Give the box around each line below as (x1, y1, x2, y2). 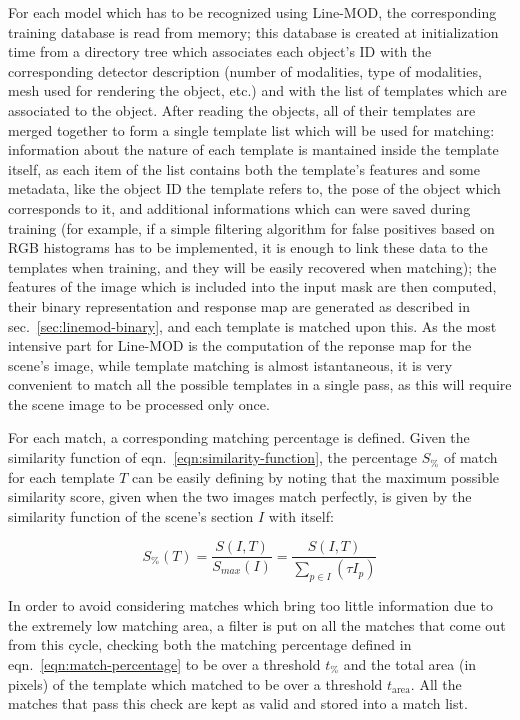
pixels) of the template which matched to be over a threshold (8, 673, 383, 694)
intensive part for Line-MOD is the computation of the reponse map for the (8, 335, 472, 356)
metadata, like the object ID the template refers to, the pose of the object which (8, 178, 501, 199)
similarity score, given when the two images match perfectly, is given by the (8, 486, 472, 507)
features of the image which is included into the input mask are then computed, (8, 276, 497, 297)
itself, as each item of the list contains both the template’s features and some (8, 158, 480, 179)
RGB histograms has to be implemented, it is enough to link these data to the (8, 237, 488, 258)
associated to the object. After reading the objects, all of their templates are (8, 99, 476, 120)
